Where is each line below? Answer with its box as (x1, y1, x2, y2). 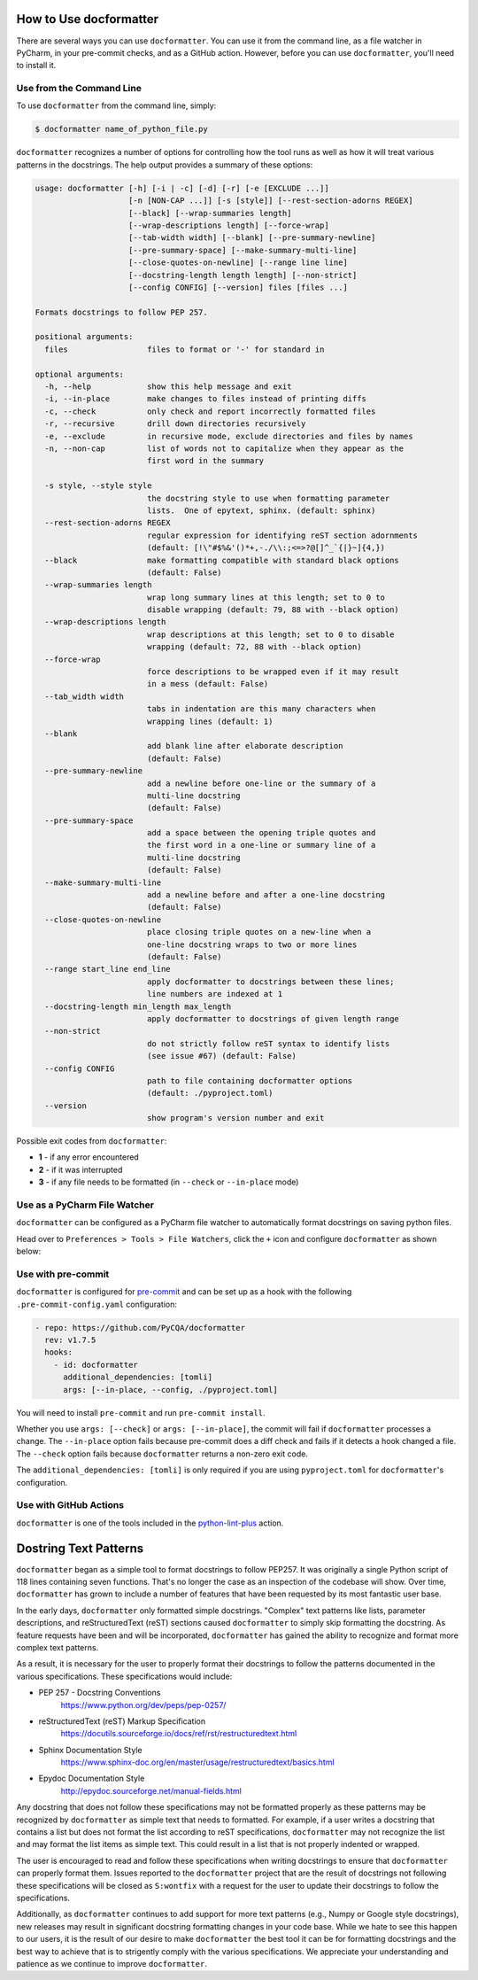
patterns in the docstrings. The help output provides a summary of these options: (16, 159, 313, 170)
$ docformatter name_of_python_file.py (35, 124, 208, 135)
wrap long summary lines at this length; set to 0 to (146, 592, 385, 602)
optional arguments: (35, 369, 124, 379)
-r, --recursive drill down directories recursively (44, 419, 306, 429)
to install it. (16, 60, 57, 71)
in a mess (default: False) (146, 679, 269, 689)
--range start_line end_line (44, 964, 172, 974)
